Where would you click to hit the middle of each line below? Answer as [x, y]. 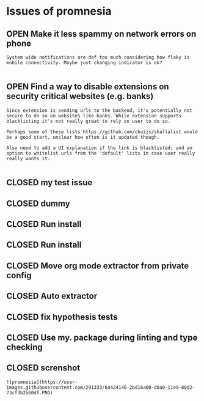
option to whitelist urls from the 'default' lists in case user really [101, 153]
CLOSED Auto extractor [52, 296]
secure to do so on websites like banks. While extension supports [94, 116]
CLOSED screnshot [43, 368]
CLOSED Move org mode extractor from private [98, 266]
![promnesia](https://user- [42, 382]
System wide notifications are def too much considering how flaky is [98, 57]
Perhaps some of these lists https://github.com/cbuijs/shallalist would [102, 132]
